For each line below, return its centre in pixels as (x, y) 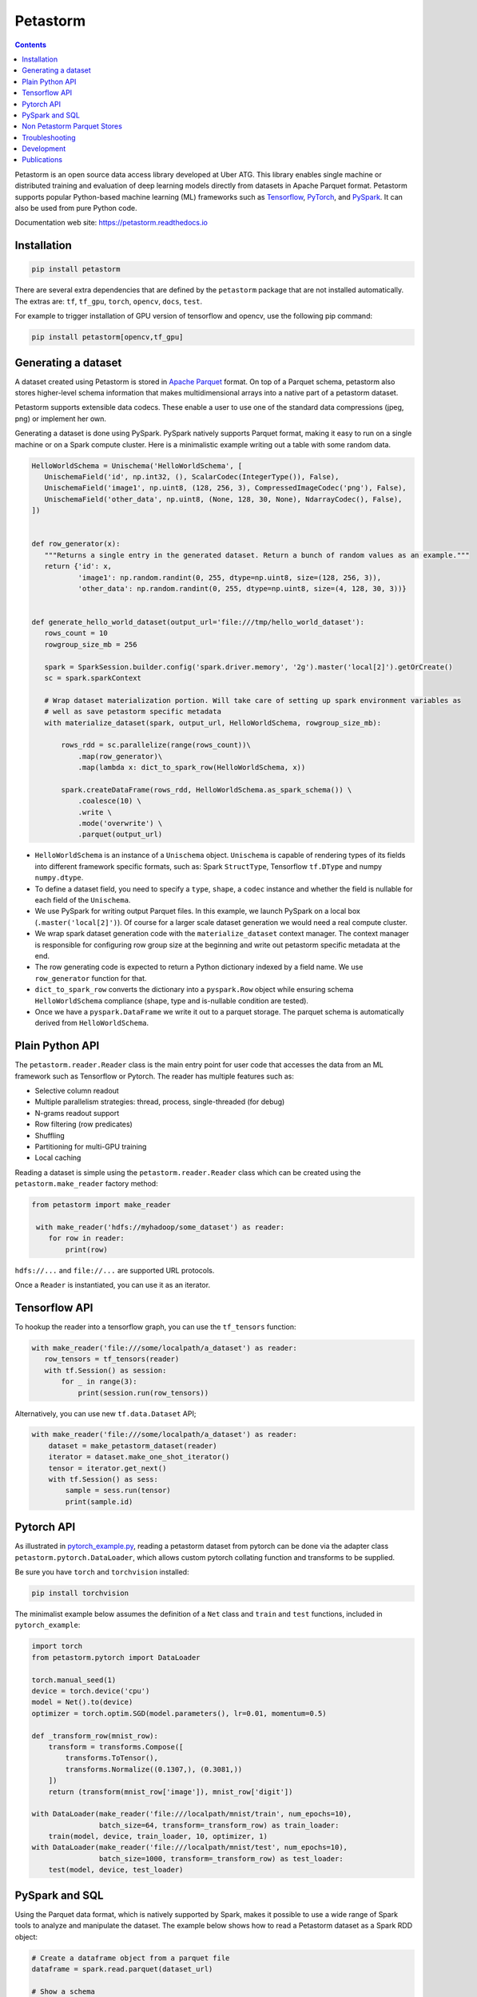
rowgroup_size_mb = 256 (91, 644)
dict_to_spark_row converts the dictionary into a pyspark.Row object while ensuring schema (194, 990)
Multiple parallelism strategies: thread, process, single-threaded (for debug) (160, 1102)
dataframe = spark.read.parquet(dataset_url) (122, 1969)
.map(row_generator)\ (120, 756)
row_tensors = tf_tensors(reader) (112, 1359)
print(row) (86, 1249)
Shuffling (50, 1135)
